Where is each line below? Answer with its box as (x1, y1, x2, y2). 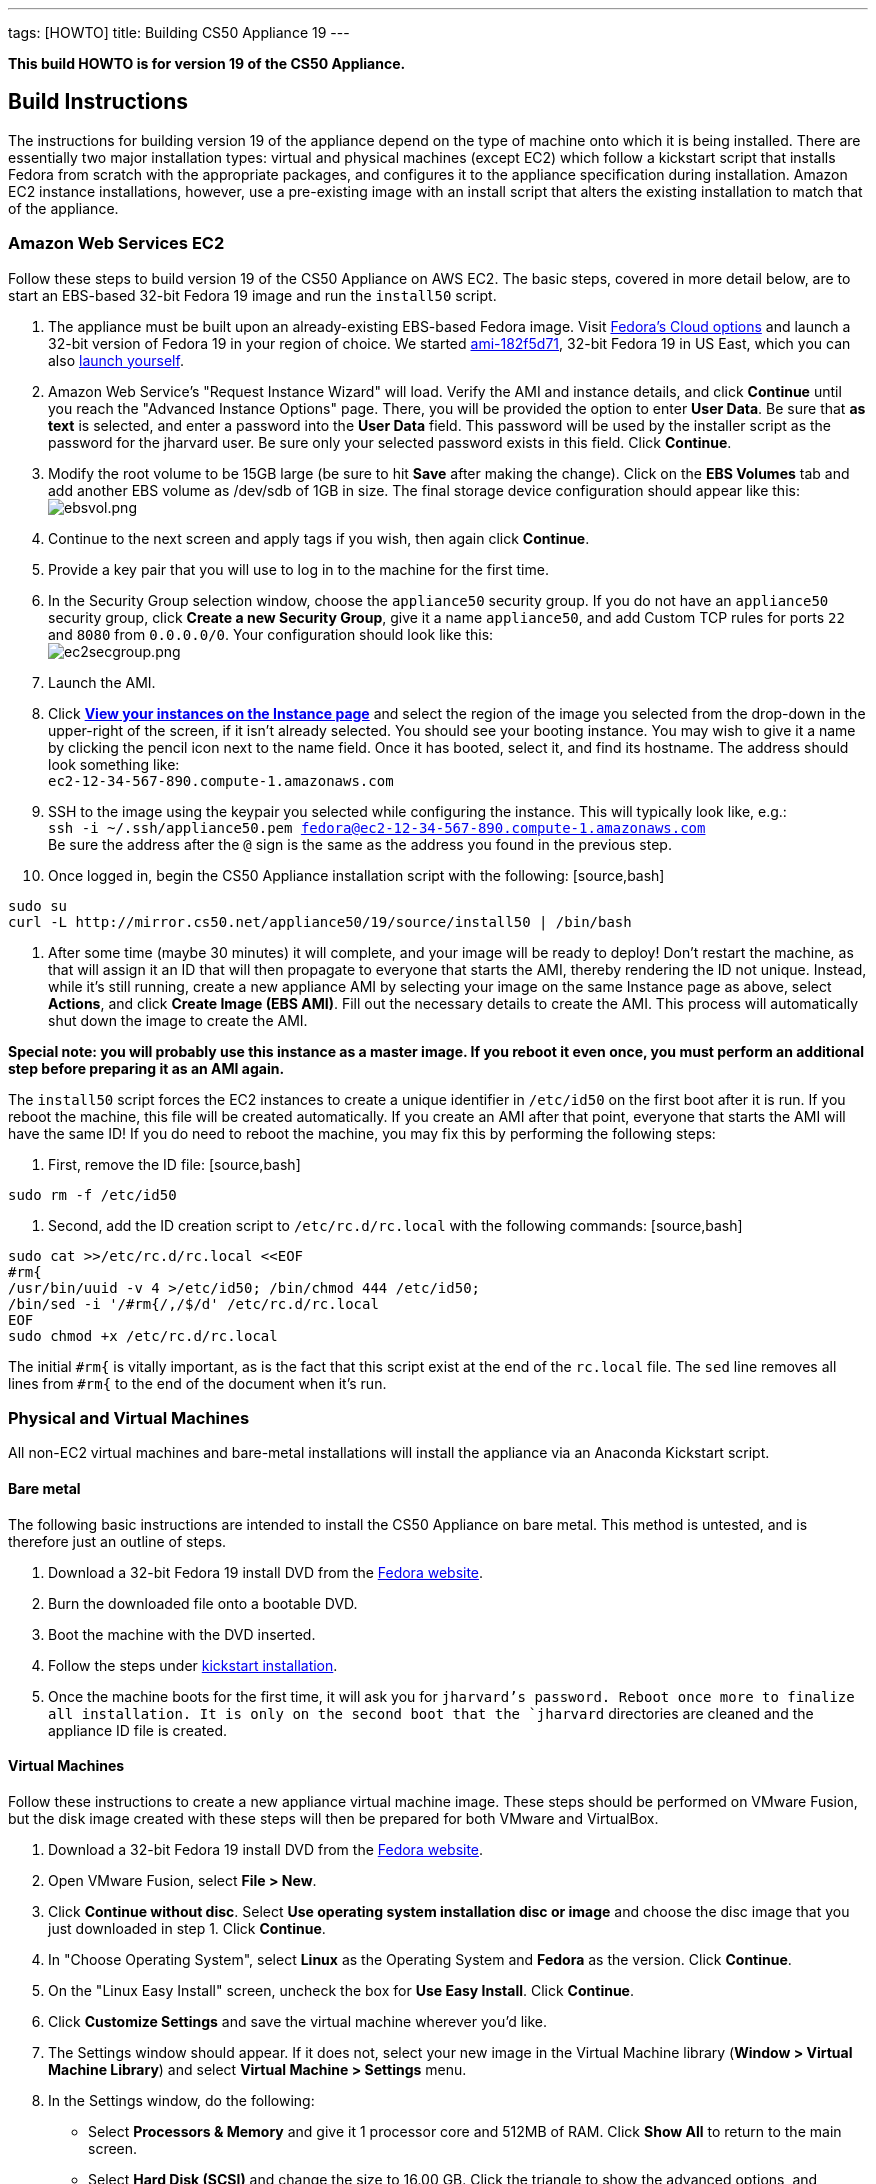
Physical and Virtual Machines (8, 1407, 250, 1428)
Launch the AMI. (48, 673, 156, 691)
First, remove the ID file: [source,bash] (48, 1155, 301, 1173)
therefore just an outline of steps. (8, 1532, 227, 1550)
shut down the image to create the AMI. (48, 1011, 308, 1029)
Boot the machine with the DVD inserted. (48, 1625, 316, 1643)
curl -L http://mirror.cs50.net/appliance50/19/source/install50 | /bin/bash (8, 913, 632, 930)
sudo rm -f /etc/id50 (8, 1186, 177, 1203)
